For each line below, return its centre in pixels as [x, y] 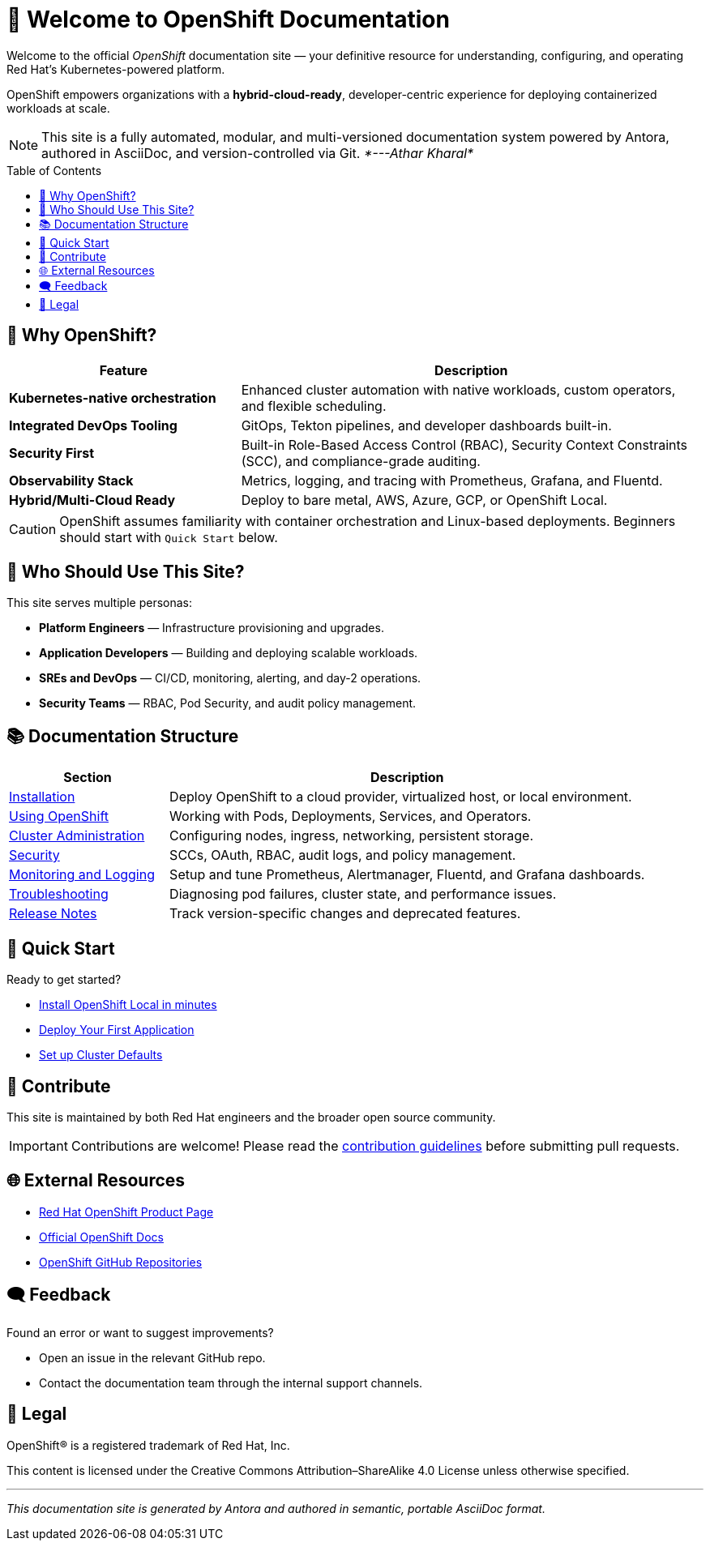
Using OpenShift [59, 816]
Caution [33, 529]
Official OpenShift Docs [101, 1237]
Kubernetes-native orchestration [113, 397]
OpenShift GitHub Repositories [121, 1262]
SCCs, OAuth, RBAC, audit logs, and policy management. [343, 855]
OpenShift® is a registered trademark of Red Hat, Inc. [148, 1445]
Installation [42, 797]
